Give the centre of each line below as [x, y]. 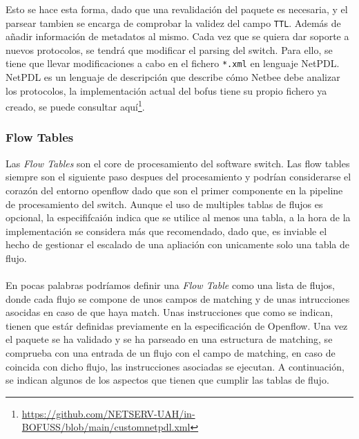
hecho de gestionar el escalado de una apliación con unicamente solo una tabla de [178, 244]
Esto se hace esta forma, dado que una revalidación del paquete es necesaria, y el [177, 9]
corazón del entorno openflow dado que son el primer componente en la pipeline [174, 190]
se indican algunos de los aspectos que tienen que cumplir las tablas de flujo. [167, 380]
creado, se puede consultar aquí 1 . [75, 105]
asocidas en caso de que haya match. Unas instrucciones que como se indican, [169, 312]
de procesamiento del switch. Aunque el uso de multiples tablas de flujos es [164, 204]
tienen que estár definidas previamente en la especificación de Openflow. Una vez [177, 325]
